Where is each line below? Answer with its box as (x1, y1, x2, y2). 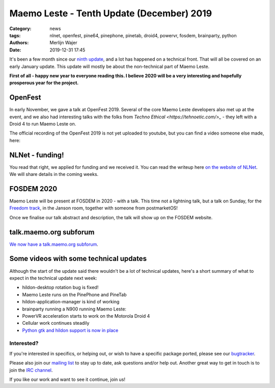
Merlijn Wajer (49, 40, 77, 46)
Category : (9, 25, 32, 32)
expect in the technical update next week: (9, 275, 97, 281)
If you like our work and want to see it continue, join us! (9, 376, 126, 382)
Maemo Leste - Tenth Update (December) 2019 (9, 8, 212, 19)
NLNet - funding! (9, 150, 64, 159)
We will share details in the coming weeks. (9, 171, 99, 177)
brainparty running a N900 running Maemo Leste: (22, 306, 127, 312)
